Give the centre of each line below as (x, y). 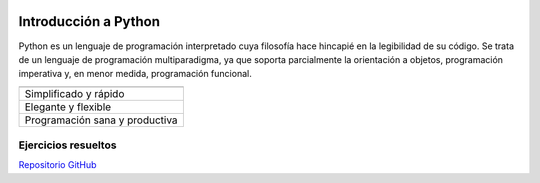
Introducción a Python (89, 21)
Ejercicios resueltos (67, 145)
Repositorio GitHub (57, 165)
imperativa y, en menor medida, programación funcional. (135, 74)
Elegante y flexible (68, 107)
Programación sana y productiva (101, 120)
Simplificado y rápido (74, 93)
